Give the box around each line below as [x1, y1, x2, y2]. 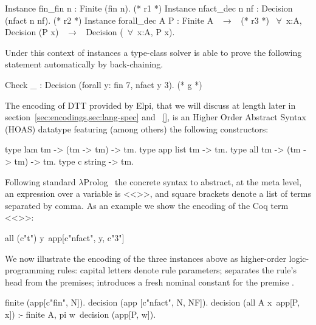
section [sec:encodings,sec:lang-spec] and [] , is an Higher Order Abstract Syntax [5, 111, 306, 123]
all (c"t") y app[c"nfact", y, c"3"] [5, 231, 125, 244]
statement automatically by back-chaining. [5, 58, 163, 70]
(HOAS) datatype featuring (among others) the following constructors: [5, 122, 269, 135]
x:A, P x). [137, 26, 175, 38]
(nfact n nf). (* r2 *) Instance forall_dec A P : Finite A [5, 13, 214, 26]
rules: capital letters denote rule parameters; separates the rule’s [57, 264, 297, 276]
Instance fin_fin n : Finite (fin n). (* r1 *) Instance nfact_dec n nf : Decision [5, 2, 293, 14]
